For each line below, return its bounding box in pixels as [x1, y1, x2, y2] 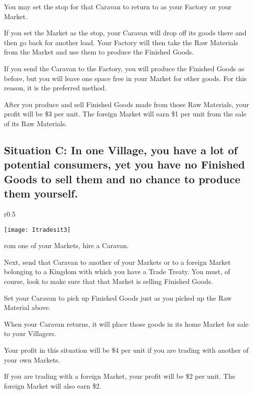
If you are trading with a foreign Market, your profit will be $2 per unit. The [4, 371, 235, 381]
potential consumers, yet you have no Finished [4, 157, 245, 172]
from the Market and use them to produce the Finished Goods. [4, 47, 194, 57]
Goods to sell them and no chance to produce [4, 171, 240, 186]
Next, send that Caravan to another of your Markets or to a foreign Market [4, 256, 231, 267]
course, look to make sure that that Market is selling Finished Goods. [4, 276, 213, 286]
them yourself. [4, 186, 78, 201]
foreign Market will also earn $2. [4, 380, 101, 391]
